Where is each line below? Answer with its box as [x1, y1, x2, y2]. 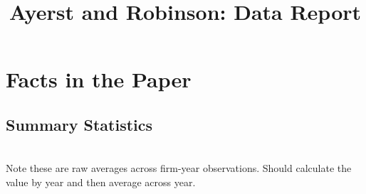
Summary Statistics [6, 113, 153, 135]
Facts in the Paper [6, 65, 192, 94]
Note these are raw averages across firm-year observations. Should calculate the [6, 161, 352, 176]
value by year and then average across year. [6, 174, 196, 189]
